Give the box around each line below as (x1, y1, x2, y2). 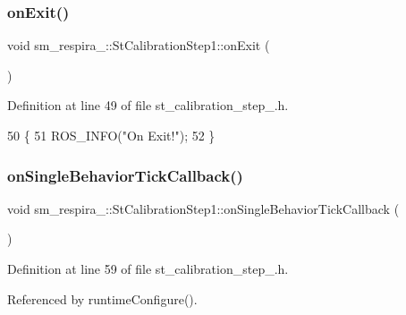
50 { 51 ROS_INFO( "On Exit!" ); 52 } (7, 126, 216, 144)
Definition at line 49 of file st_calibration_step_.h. (7, 96, 289, 115)
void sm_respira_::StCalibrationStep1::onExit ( (7, 36, 270, 55)
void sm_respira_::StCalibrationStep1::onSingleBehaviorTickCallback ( (7, 199, 400, 217)
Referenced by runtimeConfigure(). (7, 289, 198, 308)
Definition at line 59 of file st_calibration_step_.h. (7, 260, 289, 277)
